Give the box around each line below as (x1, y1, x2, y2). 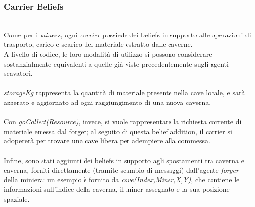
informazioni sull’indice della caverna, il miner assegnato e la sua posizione (4, 184, 230, 194)
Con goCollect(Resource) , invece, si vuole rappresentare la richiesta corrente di (4, 116, 242, 127)
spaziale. (4, 193, 30, 204)
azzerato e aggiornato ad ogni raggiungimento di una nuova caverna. (4, 97, 211, 107)
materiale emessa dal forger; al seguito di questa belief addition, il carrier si (4, 126, 232, 136)
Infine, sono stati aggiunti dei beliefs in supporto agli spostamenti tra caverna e (4, 155, 244, 165)
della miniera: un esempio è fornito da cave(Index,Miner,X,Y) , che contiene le (4, 174, 240, 184)
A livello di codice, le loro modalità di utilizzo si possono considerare (4, 49, 212, 59)
